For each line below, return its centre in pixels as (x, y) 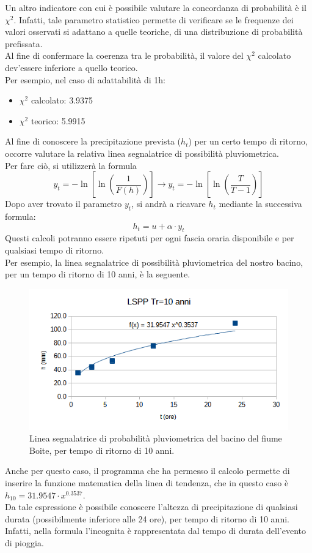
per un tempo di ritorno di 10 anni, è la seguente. (98, 274)
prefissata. (24, 43)
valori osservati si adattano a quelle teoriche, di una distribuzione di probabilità (154, 32)
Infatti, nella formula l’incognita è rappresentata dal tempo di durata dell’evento (156, 531)
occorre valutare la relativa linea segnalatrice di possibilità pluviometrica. (142, 153)
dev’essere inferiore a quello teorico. (71, 67)
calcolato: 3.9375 (62, 100)
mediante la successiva (260, 204)
